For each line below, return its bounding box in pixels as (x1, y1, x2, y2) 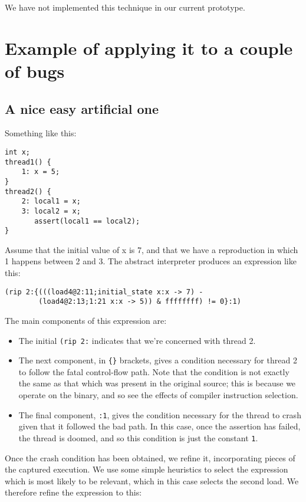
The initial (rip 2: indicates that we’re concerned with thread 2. (18, 334, 256, 346)
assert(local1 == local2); (34, 216, 140, 225)
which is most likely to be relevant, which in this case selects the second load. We (5, 474, 299, 487)
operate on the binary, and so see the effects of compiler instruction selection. (18, 389, 298, 401)
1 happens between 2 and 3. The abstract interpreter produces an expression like (5, 255, 297, 267)
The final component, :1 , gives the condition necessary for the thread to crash (18, 408, 301, 421)
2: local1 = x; (21, 197, 81, 206)
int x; (5, 147, 30, 156)
